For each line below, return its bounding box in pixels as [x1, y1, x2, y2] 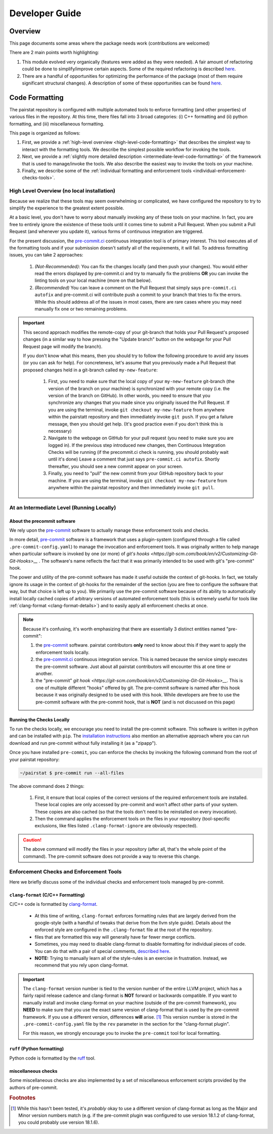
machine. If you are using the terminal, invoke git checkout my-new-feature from [48, 477, 227, 483]
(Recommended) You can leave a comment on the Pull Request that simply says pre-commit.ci [34, 284, 237, 290]
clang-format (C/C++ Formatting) [9, 892, 85, 898]
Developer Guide [9, 8, 81, 19]
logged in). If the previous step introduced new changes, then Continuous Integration [48, 442, 226, 448]
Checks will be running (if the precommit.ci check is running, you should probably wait [48, 449, 229, 455]
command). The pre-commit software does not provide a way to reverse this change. [23, 853, 200, 859]
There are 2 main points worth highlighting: [9, 50, 100, 56]
